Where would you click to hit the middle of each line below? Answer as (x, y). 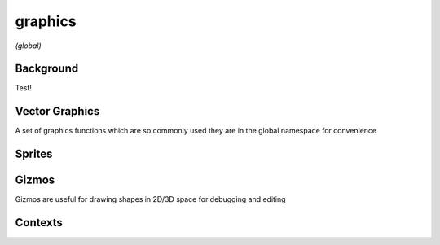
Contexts (39, 223)
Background (47, 69)
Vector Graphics (57, 111)
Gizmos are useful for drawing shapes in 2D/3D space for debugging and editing (150, 199)
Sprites (34, 154)
